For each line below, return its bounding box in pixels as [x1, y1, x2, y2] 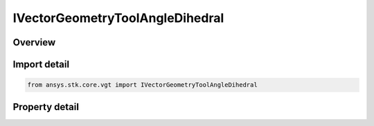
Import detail [12, 59, 69, 70]
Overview [12, 36, 56, 48]
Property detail [12, 101, 80, 113]
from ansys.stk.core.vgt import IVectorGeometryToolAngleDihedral [27, 81, 258, 89]
